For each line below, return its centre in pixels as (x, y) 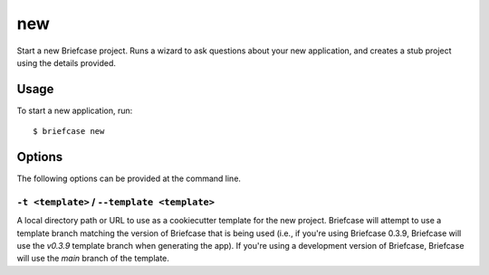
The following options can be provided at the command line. (129, 179)
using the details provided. (67, 62)
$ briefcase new (69, 132)
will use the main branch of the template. (93, 259)
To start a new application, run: (75, 110)
